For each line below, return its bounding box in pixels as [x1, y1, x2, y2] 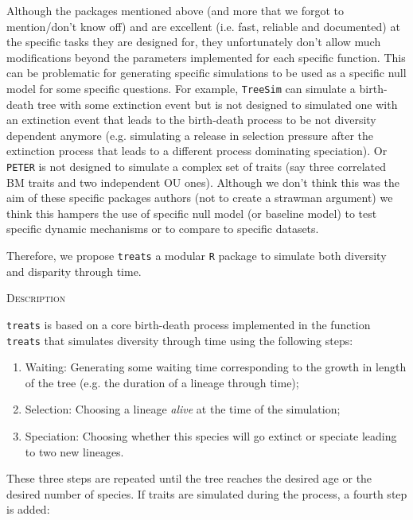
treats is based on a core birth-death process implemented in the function [6, 316, 371, 332]
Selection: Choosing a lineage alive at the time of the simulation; [25, 401, 341, 417]
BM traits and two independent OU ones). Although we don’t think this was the [6, 173, 400, 190]
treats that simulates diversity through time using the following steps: [6, 332, 353, 348]
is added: [6, 501, 50, 518]
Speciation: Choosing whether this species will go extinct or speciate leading [25, 427, 397, 444]
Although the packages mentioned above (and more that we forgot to [6, 2, 345, 18]
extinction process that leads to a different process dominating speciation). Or [6, 142, 388, 159]
